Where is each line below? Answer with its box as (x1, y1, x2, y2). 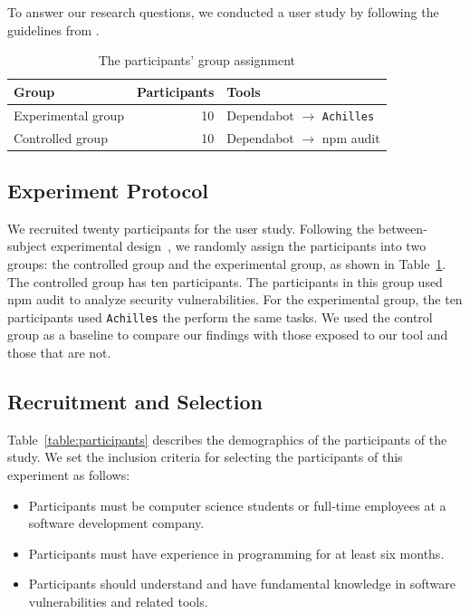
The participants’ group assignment (98, 51, 295, 70)
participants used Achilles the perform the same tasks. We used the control (7, 307, 433, 326)
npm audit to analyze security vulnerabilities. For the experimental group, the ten (7, 290, 463, 309)
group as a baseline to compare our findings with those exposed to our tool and (7, 325, 448, 344)
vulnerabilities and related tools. (28, 592, 208, 610)
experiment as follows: (7, 465, 130, 484)
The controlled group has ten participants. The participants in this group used (7, 272, 443, 291)
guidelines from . (7, 20, 100, 39)
